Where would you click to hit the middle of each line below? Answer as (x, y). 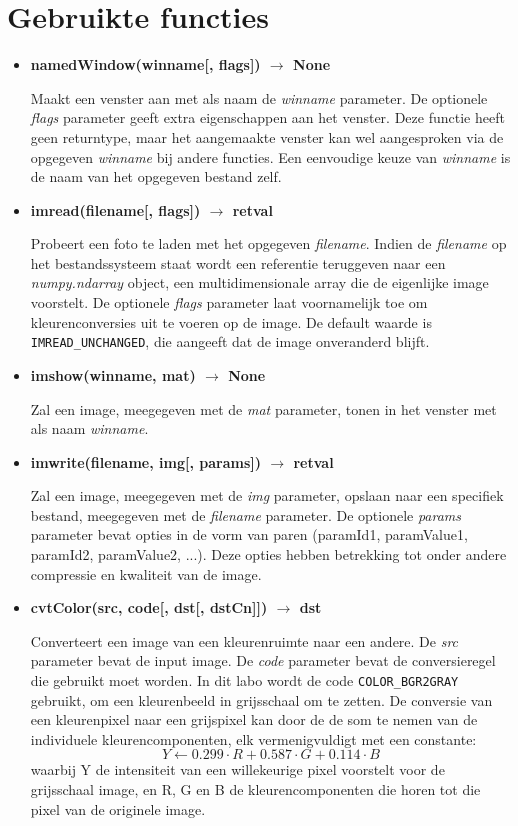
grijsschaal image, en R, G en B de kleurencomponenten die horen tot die (255, 789)
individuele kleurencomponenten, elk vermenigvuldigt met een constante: (253, 738)
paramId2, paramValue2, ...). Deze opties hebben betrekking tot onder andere (268, 554)
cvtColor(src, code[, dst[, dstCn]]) (149, 607)
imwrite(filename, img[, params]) (145, 461)
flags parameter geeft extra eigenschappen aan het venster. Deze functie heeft (267, 117)
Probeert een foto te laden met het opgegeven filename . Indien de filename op (268, 243)
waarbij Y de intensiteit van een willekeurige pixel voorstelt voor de (237, 769)
